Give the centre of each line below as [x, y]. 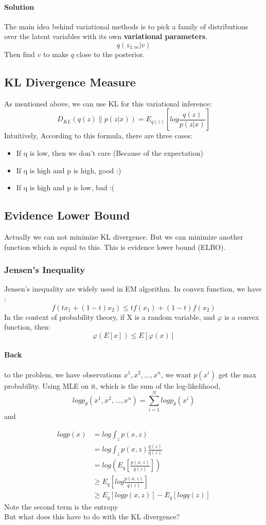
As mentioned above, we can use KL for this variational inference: [108, 103]
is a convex [242, 316]
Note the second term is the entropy [61, 506]
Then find [20, 54]
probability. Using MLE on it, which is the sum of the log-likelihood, [112, 385]
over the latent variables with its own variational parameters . [106, 36]
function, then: [27, 327]
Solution [19, 6]
